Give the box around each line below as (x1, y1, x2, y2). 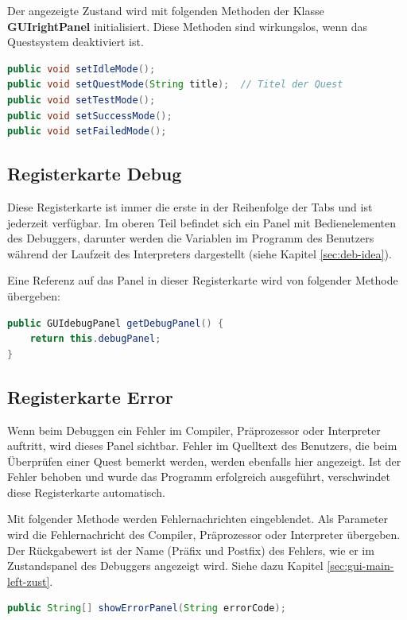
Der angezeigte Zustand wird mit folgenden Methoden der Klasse (7, 2, 324, 18)
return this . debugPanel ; (29, 333, 161, 345)
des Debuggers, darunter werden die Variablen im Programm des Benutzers (7, 230, 374, 246)
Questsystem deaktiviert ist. (7, 33, 144, 50)
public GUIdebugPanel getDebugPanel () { (7, 317, 224, 329)
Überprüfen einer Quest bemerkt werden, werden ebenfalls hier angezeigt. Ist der (7, 452, 401, 469)
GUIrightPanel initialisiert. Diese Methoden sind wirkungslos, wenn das (7, 17, 368, 34)
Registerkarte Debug (7, 161, 182, 186)
